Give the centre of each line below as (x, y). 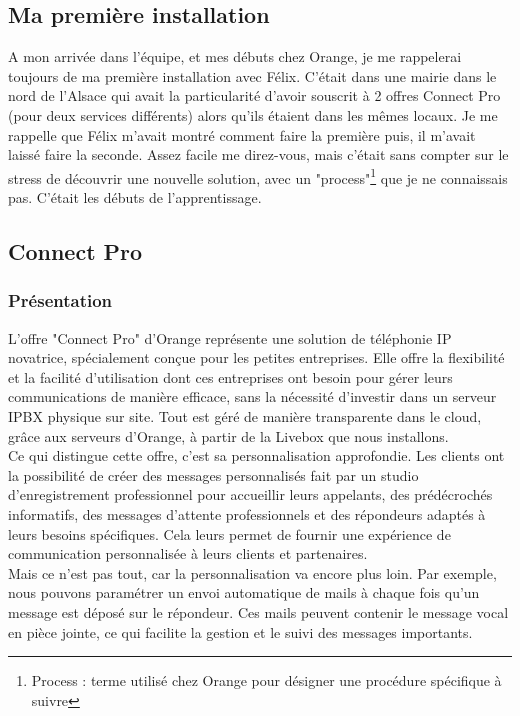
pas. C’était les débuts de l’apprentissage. (135, 197)
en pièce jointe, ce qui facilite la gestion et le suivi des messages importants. (240, 631)
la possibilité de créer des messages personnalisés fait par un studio (213, 474)
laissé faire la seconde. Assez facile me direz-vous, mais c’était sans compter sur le (258, 154)
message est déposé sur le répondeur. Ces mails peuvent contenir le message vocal (258, 611)
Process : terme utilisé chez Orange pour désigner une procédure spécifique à (266, 680)
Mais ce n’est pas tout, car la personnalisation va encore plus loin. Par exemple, (252, 572)
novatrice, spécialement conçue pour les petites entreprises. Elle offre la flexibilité (256, 357)
